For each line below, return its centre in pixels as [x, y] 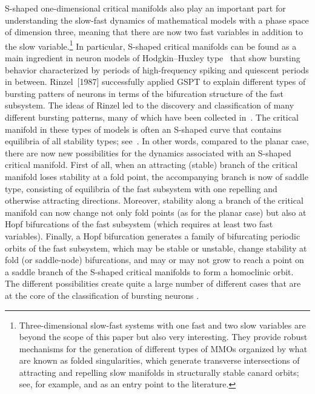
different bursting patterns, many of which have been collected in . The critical [152, 117]
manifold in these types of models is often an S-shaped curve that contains [143, 129]
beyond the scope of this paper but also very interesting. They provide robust [163, 337]
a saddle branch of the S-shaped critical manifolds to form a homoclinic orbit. [149, 271]
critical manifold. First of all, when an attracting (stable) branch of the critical [151, 165]
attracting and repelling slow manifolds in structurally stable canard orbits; [159, 372]
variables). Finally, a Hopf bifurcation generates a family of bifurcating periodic [153, 235]
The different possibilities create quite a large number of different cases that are [153, 283]
